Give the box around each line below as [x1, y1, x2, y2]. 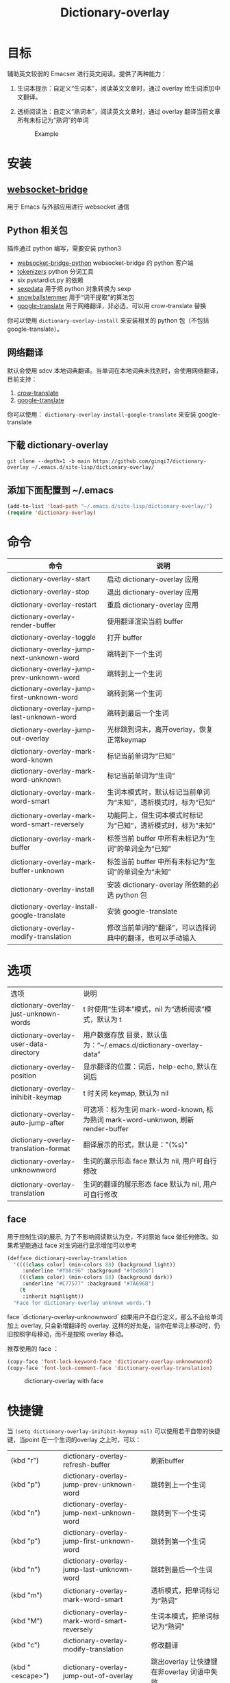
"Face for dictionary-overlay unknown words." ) [13, 1299, 152, 1306]
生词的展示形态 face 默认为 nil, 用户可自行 [83, 1156, 217, 1165]
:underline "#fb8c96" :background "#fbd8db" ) [22, 1268, 155, 1275]
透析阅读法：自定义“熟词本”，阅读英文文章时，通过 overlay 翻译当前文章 [16, 107, 221, 115]
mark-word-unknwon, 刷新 [105, 1115, 194, 1124]
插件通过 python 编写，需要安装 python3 [7, 244, 122, 252]
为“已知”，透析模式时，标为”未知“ [107, 820, 216, 830]
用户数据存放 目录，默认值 [83, 1030, 168, 1039]
